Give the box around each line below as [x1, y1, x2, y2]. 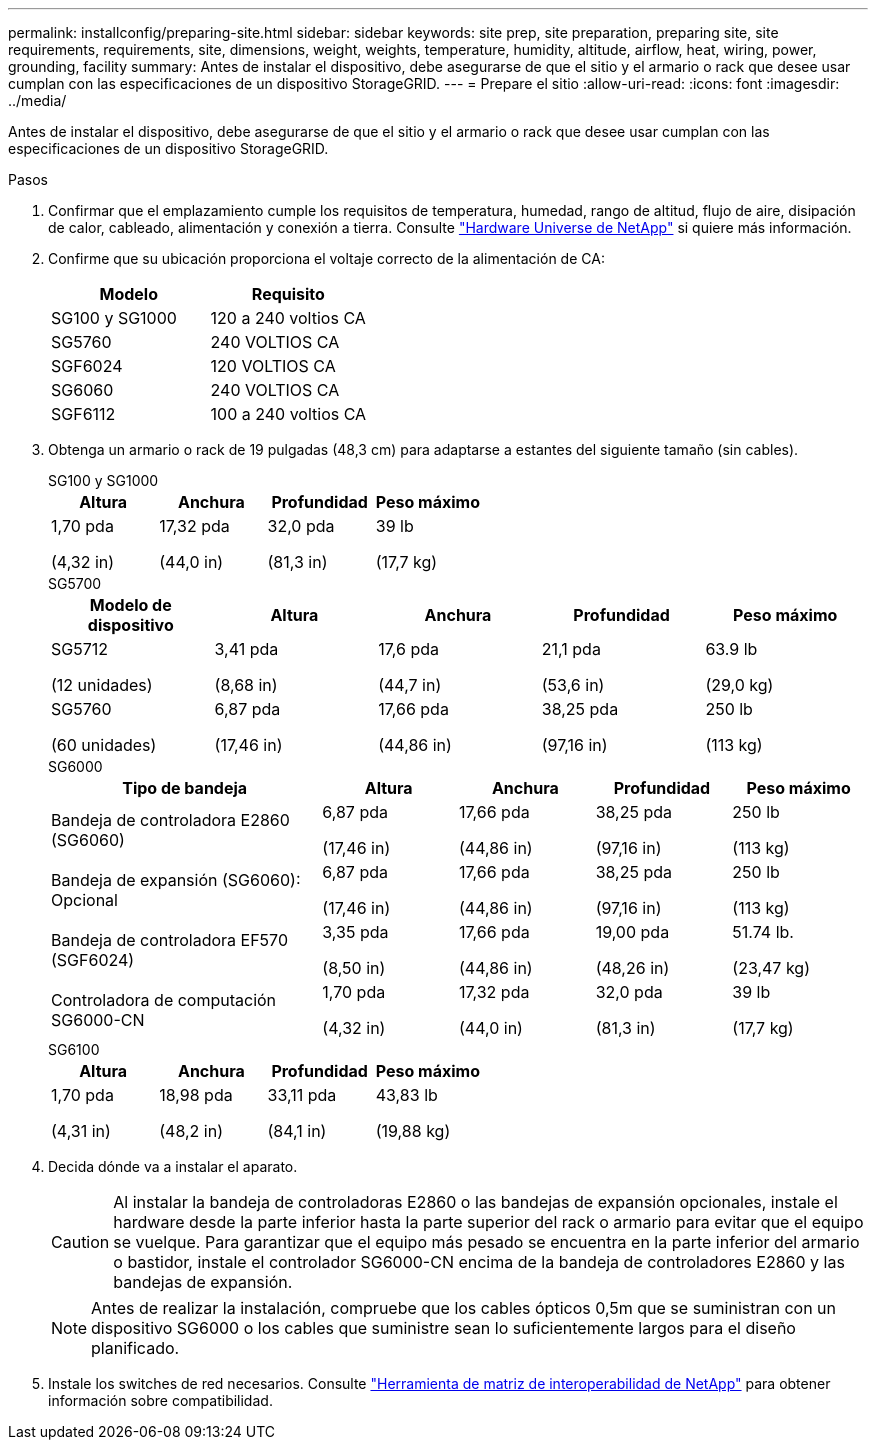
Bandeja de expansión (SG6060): [51, 870, 301, 890]
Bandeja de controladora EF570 [51, 930, 288, 950]
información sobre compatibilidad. [48, 1392, 273, 1409]
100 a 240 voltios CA [210, 404, 367, 424]
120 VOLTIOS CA [210, 356, 336, 376]
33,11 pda [267, 1085, 337, 1105]
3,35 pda [322, 922, 389, 942]
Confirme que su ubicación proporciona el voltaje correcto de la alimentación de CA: [48, 250, 605, 267]
